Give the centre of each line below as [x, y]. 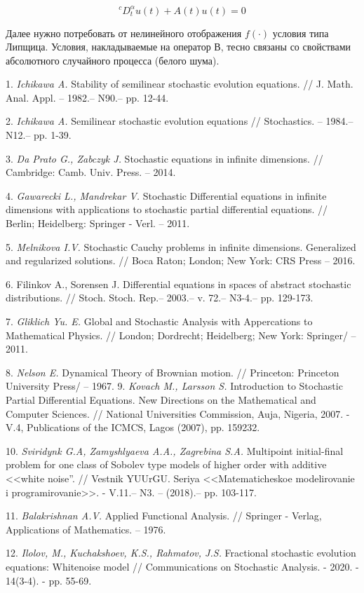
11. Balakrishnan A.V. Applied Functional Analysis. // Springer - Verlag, [164, 516]
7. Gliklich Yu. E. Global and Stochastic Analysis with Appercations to [159, 321]
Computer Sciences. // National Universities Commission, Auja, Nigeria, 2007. [175, 413]
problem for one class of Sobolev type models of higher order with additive [166, 464]
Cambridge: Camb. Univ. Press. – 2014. [91, 172]
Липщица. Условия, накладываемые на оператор [108, 47]
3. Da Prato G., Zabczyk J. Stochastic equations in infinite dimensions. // [164, 158]
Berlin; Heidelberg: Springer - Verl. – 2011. [98, 223]
